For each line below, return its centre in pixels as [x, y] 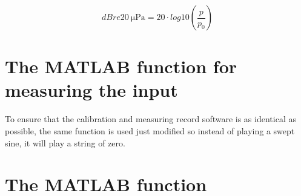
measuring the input [91, 90]
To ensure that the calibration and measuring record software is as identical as [150, 119]
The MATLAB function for [121, 66]
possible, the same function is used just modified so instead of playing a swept [150, 130]
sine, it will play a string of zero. [65, 142]
